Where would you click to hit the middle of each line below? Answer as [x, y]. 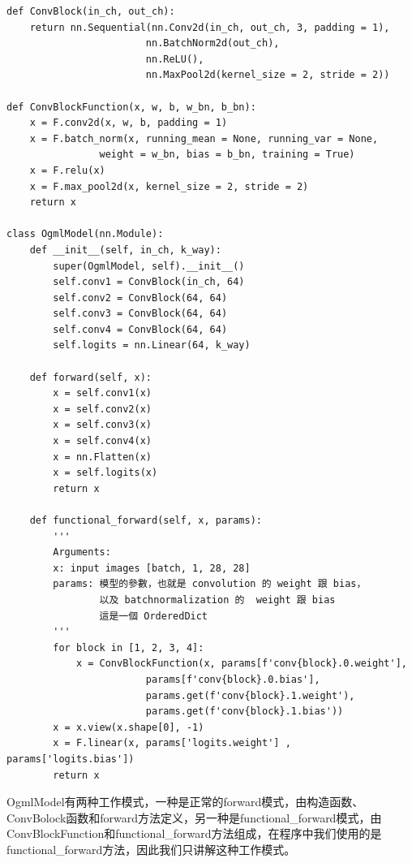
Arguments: [82, 552]
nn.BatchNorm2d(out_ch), [212, 43]
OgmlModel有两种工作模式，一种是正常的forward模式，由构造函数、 [185, 802]
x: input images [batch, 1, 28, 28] [152, 568]
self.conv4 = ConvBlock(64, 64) [140, 329]
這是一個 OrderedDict [154, 616]
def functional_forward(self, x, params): [146, 520]
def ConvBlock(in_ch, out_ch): [91, 11]
